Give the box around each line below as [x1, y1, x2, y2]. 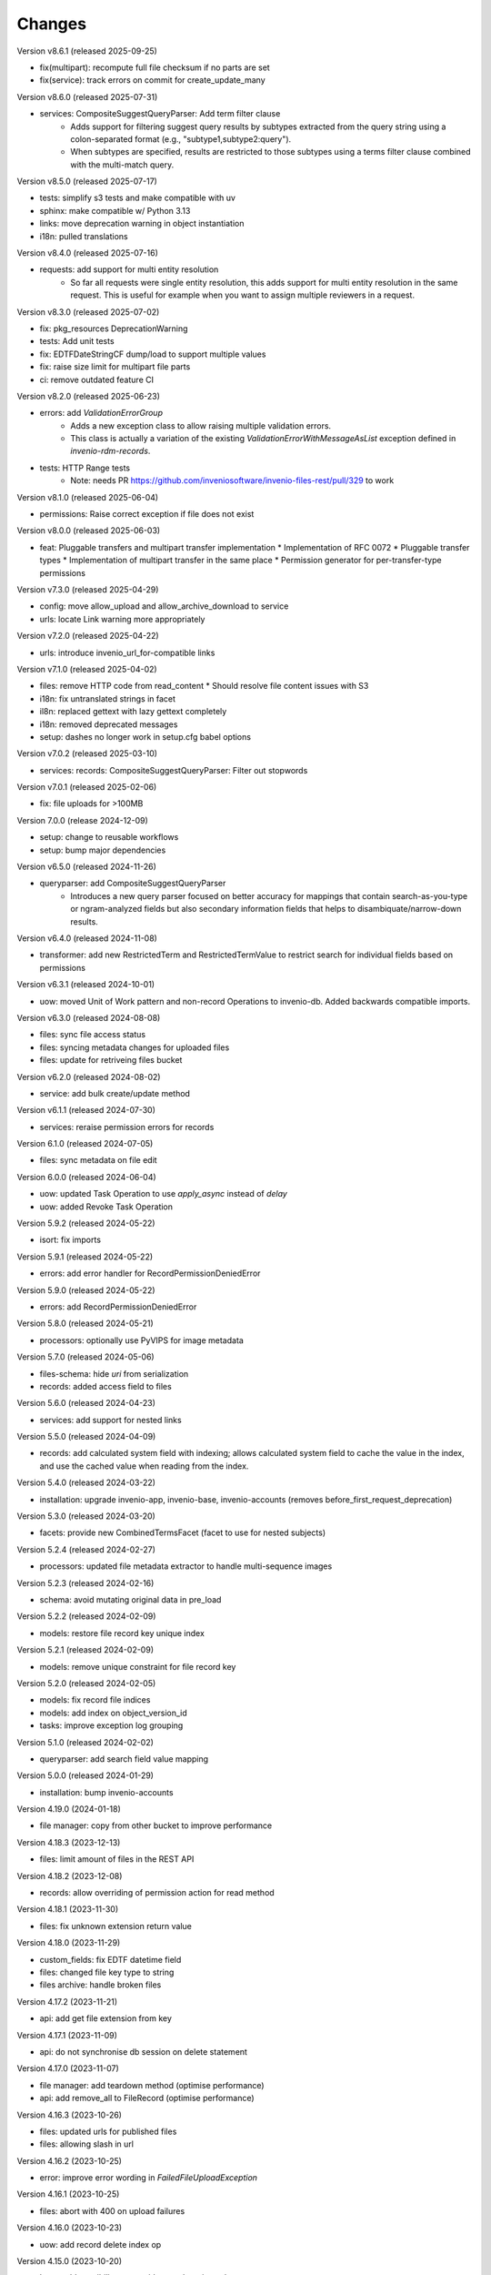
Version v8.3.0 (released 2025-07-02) [16, 306, 160, 318]
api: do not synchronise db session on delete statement [39, 2046, 247, 2057]
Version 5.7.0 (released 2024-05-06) [16, 1351, 155, 1362]
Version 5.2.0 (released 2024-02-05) [16, 1677, 156, 1688]
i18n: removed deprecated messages [39, 719, 178, 730]
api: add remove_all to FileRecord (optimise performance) [39, 2093, 255, 2104]
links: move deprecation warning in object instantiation [39, 218, 245, 229]
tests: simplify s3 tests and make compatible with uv [39, 192, 236, 204]
